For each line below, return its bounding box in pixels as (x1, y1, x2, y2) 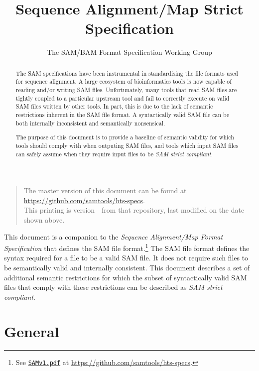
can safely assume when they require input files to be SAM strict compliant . (15, 149, 213, 158)
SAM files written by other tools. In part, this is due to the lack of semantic (15, 102, 213, 111)
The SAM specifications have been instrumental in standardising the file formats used (15, 69, 238, 77)
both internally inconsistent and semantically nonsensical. (15, 119, 165, 127)
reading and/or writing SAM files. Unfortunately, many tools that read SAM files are (15, 86, 237, 94)
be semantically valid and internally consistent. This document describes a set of (4, 262, 250, 272)
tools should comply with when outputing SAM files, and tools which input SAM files (15, 141, 239, 149)
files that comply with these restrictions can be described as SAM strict (4, 282, 223, 292)
